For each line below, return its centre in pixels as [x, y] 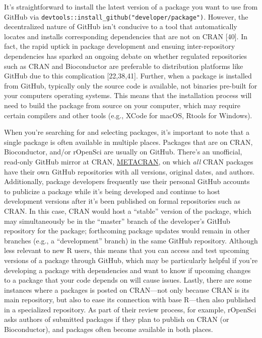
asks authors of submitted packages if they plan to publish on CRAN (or [117, 319]
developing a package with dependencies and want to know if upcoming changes [127, 270]
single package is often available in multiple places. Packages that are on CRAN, [128, 142]
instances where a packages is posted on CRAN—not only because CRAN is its [127, 289]
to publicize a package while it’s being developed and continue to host [112, 191]
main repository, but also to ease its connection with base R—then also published [130, 300]
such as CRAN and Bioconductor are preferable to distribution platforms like [124, 66]
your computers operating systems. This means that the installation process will [128, 95]
